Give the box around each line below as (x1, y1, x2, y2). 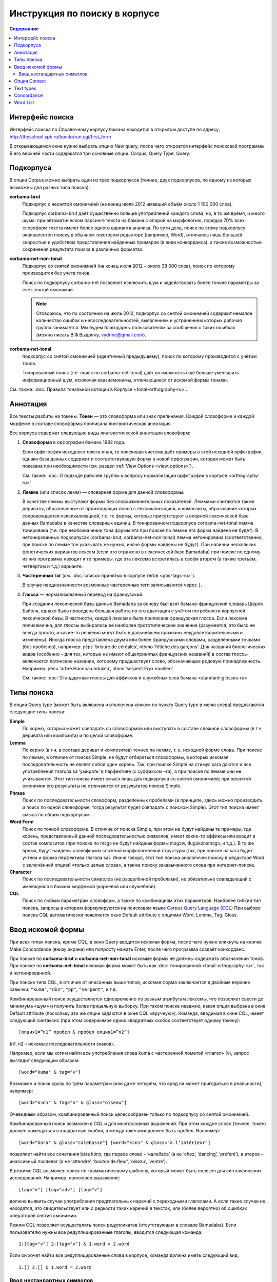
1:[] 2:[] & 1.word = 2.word (18, 1264, 92, 1270)
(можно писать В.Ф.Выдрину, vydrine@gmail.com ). (36, 331, 146, 338)
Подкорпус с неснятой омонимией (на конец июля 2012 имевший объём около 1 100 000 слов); (22, 201, 233, 207)
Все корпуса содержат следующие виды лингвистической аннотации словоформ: (9, 430, 191, 436)
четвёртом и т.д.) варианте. (22, 563, 83, 569)
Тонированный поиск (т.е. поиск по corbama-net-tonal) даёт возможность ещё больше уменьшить (22, 370, 240, 376)
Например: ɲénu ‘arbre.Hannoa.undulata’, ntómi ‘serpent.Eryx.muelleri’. (22, 665, 174, 671)
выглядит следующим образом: (9, 1057, 80, 1064)
